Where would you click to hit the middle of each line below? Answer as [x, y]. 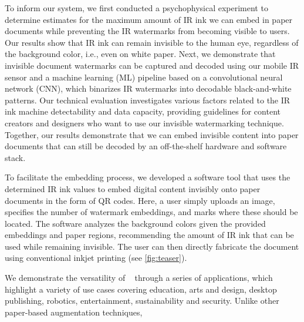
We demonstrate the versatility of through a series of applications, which [139, 278]
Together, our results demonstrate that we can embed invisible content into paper [152, 134]
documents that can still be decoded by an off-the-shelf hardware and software [146, 146]
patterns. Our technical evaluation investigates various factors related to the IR [148, 100]
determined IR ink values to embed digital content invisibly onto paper [133, 188]
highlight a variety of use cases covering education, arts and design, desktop [141, 289]
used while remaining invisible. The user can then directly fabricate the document [152, 246]
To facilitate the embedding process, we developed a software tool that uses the [148, 177]
